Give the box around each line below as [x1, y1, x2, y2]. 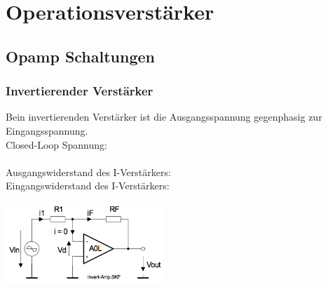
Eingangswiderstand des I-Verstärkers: [6, 178, 170, 193]
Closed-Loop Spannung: [6, 137, 107, 152]
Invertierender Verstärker [6, 82, 153, 100]
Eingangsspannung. [6, 123, 88, 137]
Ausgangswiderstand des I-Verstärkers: [6, 164, 171, 179]
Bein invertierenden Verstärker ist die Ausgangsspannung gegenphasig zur [6, 109, 322, 124]
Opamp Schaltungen [6, 45, 156, 67]
